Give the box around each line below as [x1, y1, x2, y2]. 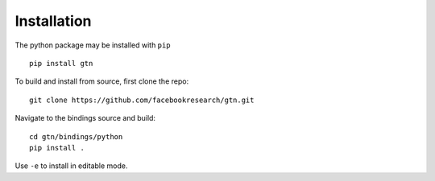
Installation [14, 12, 92, 30]
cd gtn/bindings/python [29, 132, 123, 141]
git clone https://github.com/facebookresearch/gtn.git [29, 95, 255, 105]
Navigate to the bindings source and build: [14, 113, 156, 123]
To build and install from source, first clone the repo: [14, 76, 189, 86]
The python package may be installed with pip [14, 40, 171, 50]
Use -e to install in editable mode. [14, 161, 128, 171]
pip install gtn [29, 59, 93, 68]
